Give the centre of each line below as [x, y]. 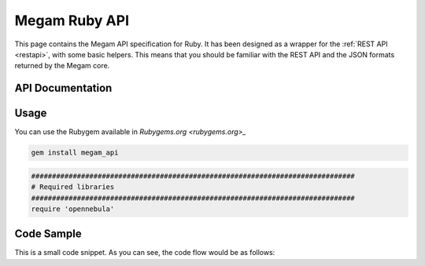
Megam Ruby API [72, 20]
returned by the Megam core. [62, 66]
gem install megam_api [75, 153]
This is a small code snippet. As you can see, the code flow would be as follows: [145, 253]
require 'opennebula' [73, 209]
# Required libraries [73, 187]
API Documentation [63, 88]
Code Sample [48, 234]
